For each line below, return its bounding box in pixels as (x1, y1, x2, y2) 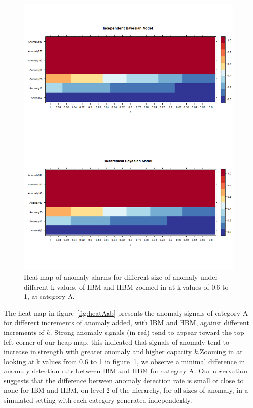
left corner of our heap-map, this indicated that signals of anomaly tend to (4, 336, 229, 347)
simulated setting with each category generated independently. (4, 395, 192, 405)
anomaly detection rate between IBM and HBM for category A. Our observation (4, 366, 247, 376)
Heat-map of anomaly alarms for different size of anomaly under (24, 271, 218, 282)
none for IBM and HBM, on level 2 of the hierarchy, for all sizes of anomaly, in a (4, 385, 248, 395)
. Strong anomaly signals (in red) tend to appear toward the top (50, 327, 244, 337)
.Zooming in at (198, 346, 243, 357)
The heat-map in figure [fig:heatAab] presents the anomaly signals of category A (4, 307, 248, 318)
